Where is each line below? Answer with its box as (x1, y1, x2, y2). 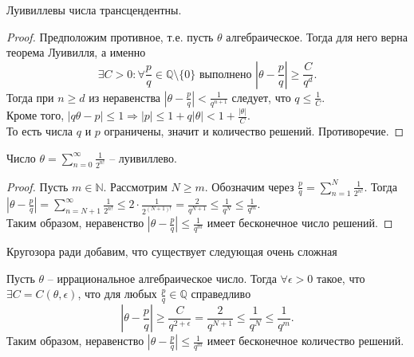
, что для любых (77, 285, 157, 302)
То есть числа (6, 123, 73, 139)
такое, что (316, 269, 365, 286)
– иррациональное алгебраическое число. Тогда (47, 269, 277, 286)
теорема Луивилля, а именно (6, 44, 146, 61)
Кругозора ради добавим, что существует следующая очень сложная (6, 243, 337, 260)
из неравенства (89, 88, 161, 105)
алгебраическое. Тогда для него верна (226, 28, 408, 45)
